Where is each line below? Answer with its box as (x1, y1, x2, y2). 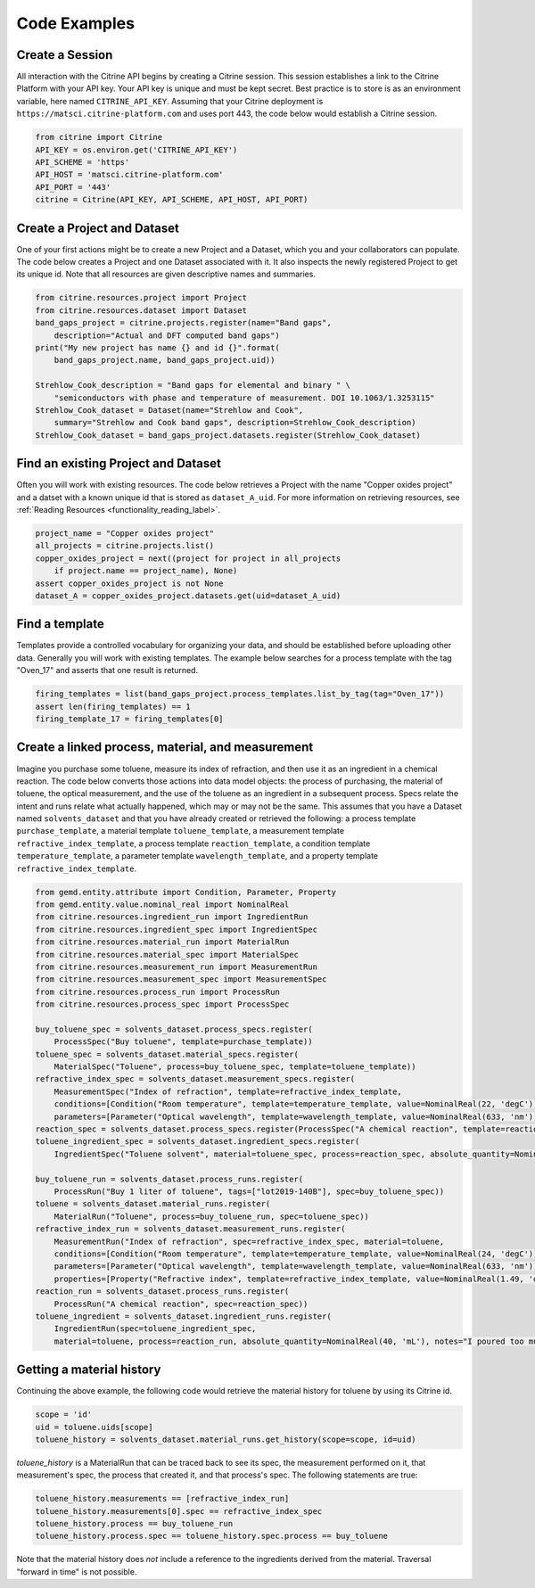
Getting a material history (16, 1362, 161, 1378)
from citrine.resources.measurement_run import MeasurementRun (35, 961, 318, 972)
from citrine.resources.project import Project (35, 292, 247, 303)
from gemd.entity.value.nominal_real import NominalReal (35, 900, 290, 909)
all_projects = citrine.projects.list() (35, 540, 214, 551)
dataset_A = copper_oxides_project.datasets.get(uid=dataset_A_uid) (35, 590, 342, 601)
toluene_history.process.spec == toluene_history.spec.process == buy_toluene (35, 1531, 388, 1542)
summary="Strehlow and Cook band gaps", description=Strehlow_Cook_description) (53, 417, 416, 428)
